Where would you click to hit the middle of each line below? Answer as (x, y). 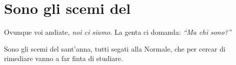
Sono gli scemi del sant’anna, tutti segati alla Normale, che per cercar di (115, 48)
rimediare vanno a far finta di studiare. (63, 58)
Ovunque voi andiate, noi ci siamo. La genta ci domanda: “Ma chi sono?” (118, 32)
